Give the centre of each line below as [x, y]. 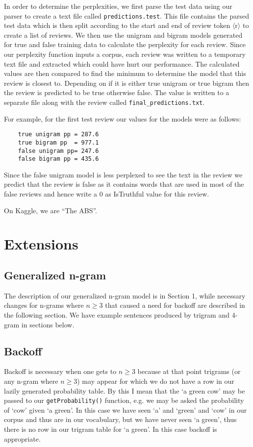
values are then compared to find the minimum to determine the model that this [125, 73]
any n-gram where [31, 381]
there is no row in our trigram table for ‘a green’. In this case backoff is [111, 429]
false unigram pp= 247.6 [58, 151]
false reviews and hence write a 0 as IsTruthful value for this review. [107, 194]
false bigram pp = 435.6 [58, 159]
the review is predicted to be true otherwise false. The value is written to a [117, 92]
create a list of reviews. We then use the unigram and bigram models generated [123, 35]
